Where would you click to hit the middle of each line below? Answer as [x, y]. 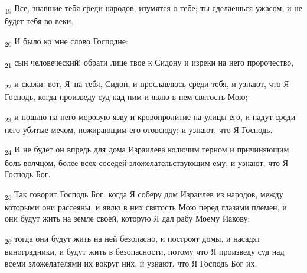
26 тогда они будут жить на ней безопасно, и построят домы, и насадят [133, 239]
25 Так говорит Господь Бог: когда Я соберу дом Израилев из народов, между [144, 194]
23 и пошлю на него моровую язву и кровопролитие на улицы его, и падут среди [150, 117]
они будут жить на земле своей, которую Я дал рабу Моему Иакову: [128, 218]
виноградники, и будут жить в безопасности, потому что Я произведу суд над [145, 251]
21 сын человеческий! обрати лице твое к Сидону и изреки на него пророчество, [149, 63]
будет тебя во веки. [39, 21]
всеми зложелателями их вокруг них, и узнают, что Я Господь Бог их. [131, 263]
